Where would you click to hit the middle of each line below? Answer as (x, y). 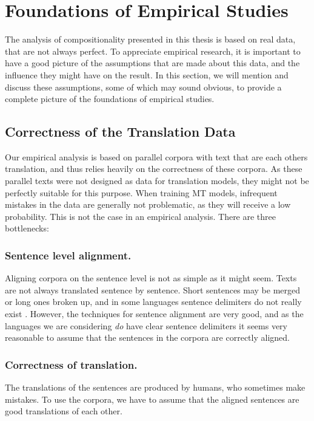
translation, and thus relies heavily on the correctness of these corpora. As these (154, 169)
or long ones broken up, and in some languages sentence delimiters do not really (153, 302)
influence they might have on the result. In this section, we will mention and (147, 74)
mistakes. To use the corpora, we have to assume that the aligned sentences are (152, 399)
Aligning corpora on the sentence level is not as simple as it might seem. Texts (151, 278)
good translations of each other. (64, 411)
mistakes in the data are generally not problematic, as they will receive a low (148, 204)
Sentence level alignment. (68, 255)
